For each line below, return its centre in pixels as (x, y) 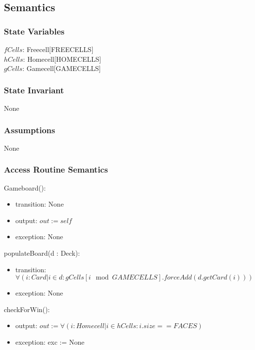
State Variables (34, 31)
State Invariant (34, 90)
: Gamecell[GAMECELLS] (62, 68)
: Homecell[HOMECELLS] (62, 59)
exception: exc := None (50, 341)
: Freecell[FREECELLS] (58, 49)
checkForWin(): (27, 309)
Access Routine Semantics (56, 169)
